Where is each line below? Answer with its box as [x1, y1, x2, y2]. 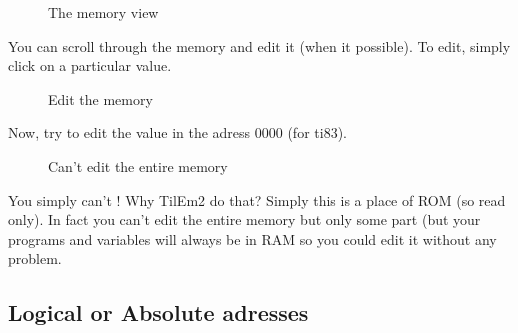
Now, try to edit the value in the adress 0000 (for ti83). [8, 122, 347, 143]
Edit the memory [48, 88, 153, 109]
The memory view [48, 2, 159, 22]
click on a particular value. [8, 55, 172, 76]
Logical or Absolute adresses [8, 297, 309, 328]
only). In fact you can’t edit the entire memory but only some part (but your [8, 209, 481, 230]
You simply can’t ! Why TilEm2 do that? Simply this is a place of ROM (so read [8, 189, 506, 210]
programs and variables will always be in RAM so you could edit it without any [8, 228, 497, 249]
